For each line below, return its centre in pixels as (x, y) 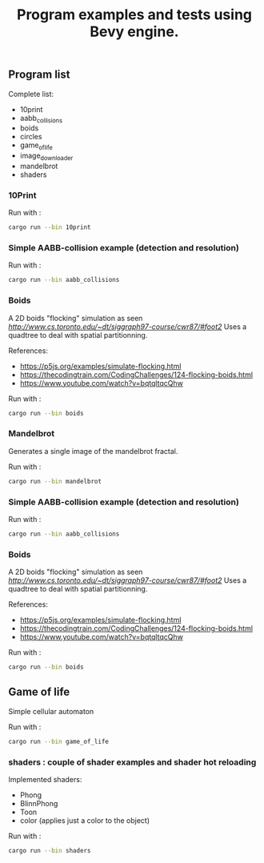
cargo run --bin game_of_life (59, 741)
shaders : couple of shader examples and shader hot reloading (132, 762)
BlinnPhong (39, 804)
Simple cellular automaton (51, 711)
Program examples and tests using (134, 15)
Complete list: (31, 94)
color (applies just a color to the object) (85, 821)
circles (31, 137)
